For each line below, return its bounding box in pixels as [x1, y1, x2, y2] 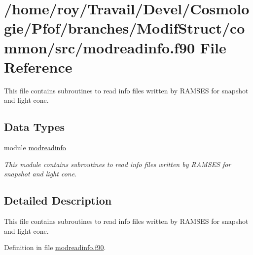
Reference [4, 56, 72, 77]
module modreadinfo [4, 142, 66, 153]
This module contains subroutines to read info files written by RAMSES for [4, 159, 231, 169]
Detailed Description [4, 193, 112, 208]
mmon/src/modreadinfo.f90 [4, 37, 195, 57]
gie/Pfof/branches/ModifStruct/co [4, 18, 245, 38]
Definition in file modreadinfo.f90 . [4, 242, 106, 253]
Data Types [4, 119, 65, 134]
